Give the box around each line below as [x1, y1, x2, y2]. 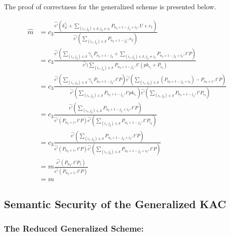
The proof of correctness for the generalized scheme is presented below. [4, 1, 216, 11]
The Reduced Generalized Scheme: [4, 222, 144, 234]
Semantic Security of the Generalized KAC [4, 196, 226, 212]
